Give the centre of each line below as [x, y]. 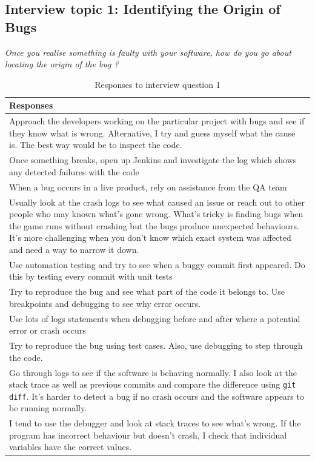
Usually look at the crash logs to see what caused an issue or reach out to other [157, 202]
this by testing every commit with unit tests [91, 276]
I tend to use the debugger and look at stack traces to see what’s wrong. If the [155, 423]
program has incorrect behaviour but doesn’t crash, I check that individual [148, 435]
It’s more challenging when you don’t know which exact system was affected [150, 237]
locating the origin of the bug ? [62, 64]
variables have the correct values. [71, 447]
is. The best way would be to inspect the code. [96, 145]
